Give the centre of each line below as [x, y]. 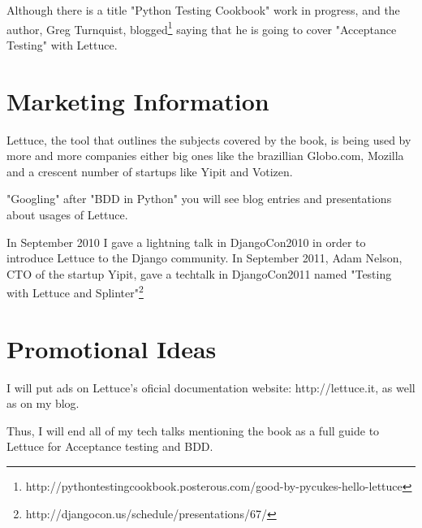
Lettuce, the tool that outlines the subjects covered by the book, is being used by [209, 139]
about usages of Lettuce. [67, 214]
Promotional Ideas [112, 348]
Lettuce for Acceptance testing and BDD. [110, 446]
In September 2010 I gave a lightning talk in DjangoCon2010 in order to [186, 242]
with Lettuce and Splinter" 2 [75, 291]
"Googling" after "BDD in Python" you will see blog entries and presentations [199, 199]
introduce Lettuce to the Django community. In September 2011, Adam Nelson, [205, 258]
